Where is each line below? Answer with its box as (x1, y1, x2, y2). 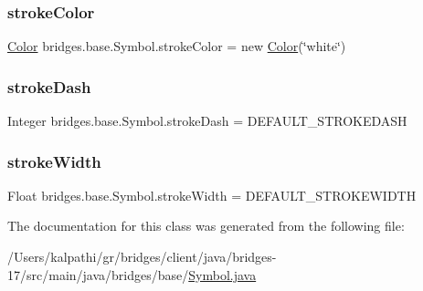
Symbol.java (188, 265, 257, 284)
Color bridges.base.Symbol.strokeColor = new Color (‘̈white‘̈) (7, 36, 346, 56)
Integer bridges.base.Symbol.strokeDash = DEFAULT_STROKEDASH (7, 111, 407, 130)
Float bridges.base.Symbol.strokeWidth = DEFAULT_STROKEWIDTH (7, 185, 417, 204)
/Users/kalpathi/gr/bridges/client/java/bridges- (7, 247, 277, 266)
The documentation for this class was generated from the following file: (7, 216, 405, 235)
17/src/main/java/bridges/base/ (7, 265, 189, 284)
